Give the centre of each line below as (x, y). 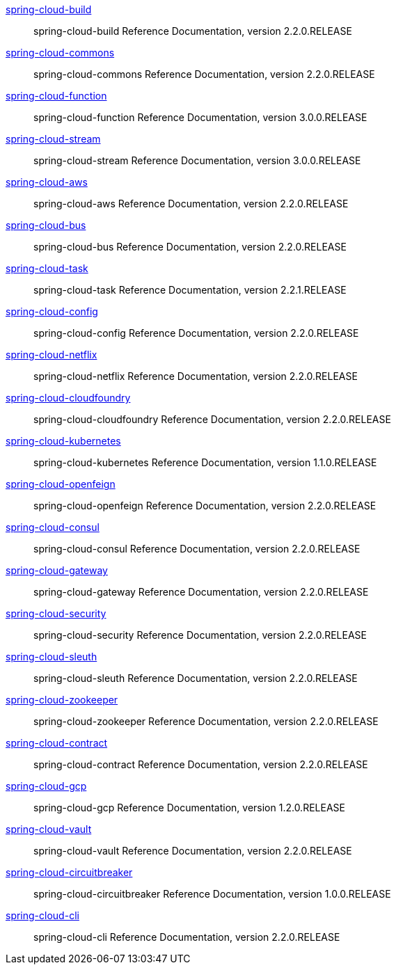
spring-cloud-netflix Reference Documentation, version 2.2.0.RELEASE (196, 376)
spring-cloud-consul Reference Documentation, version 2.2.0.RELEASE (197, 549)
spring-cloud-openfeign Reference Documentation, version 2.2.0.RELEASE (205, 506)
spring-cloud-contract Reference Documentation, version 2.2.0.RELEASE (201, 764)
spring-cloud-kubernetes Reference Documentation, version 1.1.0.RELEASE (205, 462)
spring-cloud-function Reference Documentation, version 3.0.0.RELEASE (200, 117)
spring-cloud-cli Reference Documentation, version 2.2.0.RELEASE (187, 937)
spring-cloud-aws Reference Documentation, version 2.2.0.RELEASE (191, 204)
